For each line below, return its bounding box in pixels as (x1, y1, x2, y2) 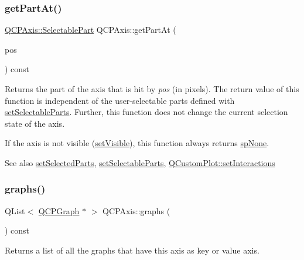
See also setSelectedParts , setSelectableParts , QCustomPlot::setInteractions (5, 156, 275, 168)
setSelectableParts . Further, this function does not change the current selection (5, 106, 288, 118)
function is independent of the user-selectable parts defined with (5, 94, 235, 106)
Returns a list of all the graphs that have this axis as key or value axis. (5, 244, 259, 256)
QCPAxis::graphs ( (103, 204, 170, 217)
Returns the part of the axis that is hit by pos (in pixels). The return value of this (5, 83, 299, 94)
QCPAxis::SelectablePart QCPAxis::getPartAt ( (5, 23, 176, 36)
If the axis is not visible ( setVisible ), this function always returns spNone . (5, 137, 269, 149)
